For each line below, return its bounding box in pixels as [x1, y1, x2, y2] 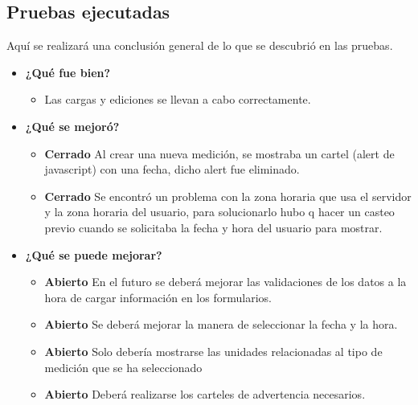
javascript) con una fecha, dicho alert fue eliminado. [44, 161, 300, 178]
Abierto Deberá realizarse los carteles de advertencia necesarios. [44, 386, 366, 403]
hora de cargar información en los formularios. [44, 288, 272, 305]
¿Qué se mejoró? [25, 117, 120, 134]
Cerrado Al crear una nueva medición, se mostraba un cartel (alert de [44, 145, 395, 162]
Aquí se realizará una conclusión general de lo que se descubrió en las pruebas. [6, 37, 393, 54]
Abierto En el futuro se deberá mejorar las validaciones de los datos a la [44, 273, 407, 290]
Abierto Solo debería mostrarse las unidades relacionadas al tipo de [44, 342, 383, 359]
